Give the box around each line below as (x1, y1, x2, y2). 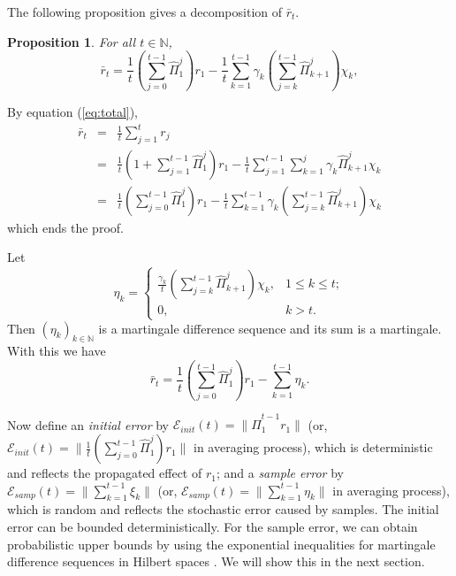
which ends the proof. (7, 218, 124, 236)
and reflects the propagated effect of (7, 464, 202, 482)
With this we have (7, 342, 106, 360)
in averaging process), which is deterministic (194, 438, 433, 457)
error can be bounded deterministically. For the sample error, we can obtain (7, 518, 418, 536)
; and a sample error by (216, 464, 344, 482)
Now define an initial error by (7, 415, 169, 434)
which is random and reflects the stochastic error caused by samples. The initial (7, 500, 439, 518)
